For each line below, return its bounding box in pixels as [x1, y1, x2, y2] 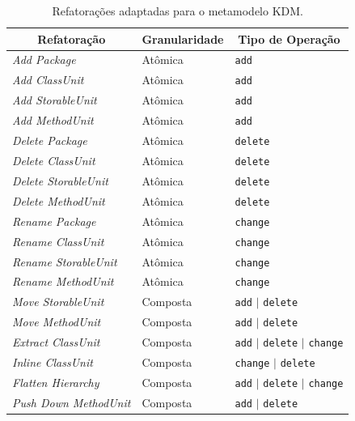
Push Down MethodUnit [12, 393, 131, 410]
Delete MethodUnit [12, 192, 105, 209]
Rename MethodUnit [12, 273, 114, 290]
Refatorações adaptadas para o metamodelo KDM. [52, 2, 303, 19]
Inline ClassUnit [12, 354, 93, 371]
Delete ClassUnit [12, 152, 95, 168]
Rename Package [12, 212, 96, 229]
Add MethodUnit [12, 112, 94, 129]
